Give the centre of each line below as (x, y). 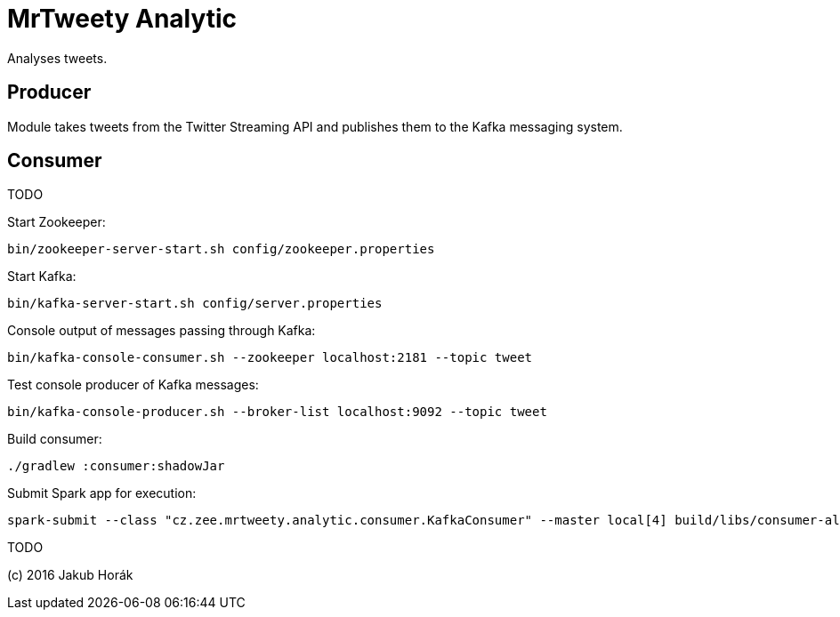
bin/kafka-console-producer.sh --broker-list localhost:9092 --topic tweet (277, 412)
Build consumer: (55, 439)
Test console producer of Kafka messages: (133, 385)
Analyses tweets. (57, 58)
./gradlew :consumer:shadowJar (116, 466)
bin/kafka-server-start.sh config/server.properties (195, 304)
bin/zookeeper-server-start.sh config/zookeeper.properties (221, 249)
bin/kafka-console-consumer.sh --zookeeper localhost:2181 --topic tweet (270, 358)
